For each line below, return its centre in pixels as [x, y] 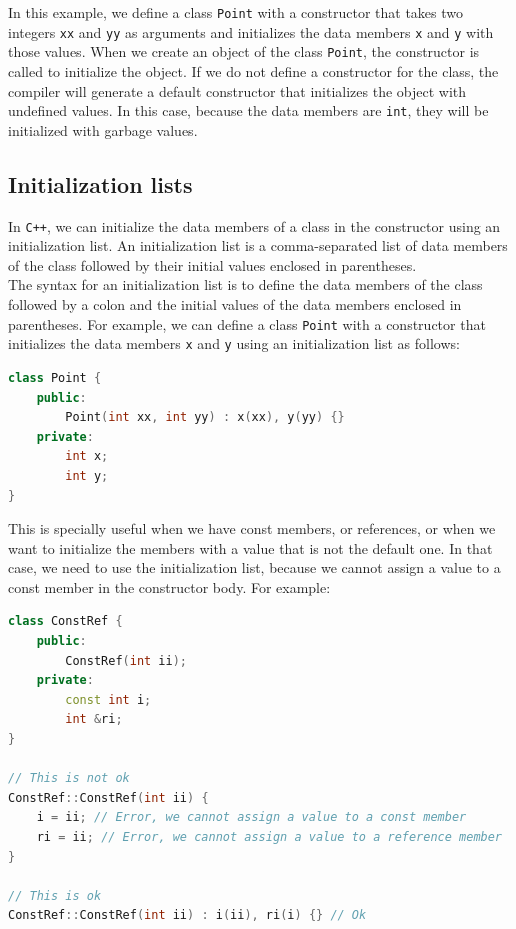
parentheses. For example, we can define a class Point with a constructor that [247, 323]
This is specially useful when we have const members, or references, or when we [252, 528]
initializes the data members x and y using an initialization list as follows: [234, 343]
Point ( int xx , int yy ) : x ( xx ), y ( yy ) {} [205, 417]
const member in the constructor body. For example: [169, 586]
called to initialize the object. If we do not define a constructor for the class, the [253, 70]
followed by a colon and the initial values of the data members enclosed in [235, 304]
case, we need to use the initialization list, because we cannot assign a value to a [254, 567]
